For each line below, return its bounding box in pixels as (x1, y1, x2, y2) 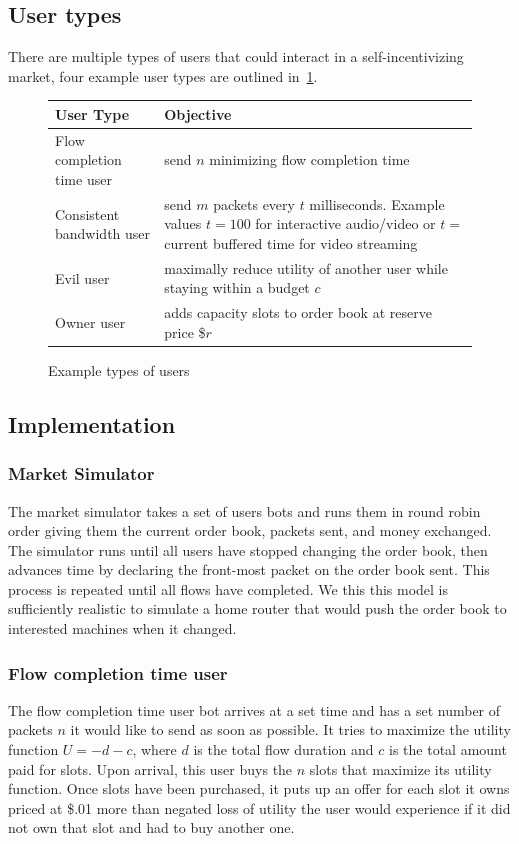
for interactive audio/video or (255, 213, 436, 234)
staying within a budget (164, 277, 310, 298)
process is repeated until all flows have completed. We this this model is (8, 578, 449, 599)
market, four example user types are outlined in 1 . (8, 65, 318, 86)
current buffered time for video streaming (164, 232, 418, 253)
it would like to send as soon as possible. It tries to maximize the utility (70, 719, 511, 740)
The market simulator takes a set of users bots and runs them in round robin (8, 500, 481, 521)
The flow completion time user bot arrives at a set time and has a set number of (8, 699, 501, 720)
